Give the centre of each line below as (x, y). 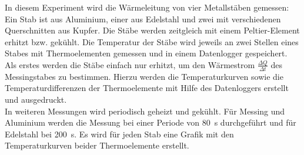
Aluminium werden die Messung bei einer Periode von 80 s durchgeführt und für (151, 122)
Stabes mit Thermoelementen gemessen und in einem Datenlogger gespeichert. (146, 53)
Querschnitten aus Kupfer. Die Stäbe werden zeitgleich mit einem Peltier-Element (152, 30)
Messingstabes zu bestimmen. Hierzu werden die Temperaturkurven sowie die (144, 76)
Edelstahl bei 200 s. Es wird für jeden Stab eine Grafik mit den (119, 134)
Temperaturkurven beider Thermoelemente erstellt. (97, 145)
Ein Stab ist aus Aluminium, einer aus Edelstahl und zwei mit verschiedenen (143, 18)
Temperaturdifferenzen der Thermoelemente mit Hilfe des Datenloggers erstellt (147, 88)
